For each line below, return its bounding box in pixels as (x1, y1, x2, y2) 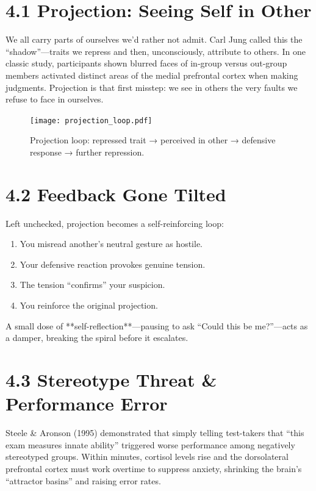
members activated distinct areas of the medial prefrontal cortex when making (5, 68, 298, 81)
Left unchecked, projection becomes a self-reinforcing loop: (5, 217, 224, 229)
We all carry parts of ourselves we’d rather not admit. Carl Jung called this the (5, 33, 303, 46)
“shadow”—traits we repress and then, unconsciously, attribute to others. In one (5, 45, 306, 57)
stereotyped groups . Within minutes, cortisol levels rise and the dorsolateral (5, 450, 289, 463)
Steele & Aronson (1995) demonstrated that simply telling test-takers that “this (5, 426, 304, 439)
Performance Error (5, 391, 168, 416)
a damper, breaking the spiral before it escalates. (5, 331, 189, 344)
